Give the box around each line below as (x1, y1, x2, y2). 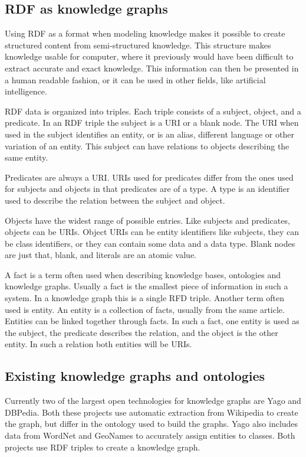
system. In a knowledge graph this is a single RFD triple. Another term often (5, 292, 284, 304)
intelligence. (5, 85, 47, 97)
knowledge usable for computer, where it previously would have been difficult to (5, 50, 294, 63)
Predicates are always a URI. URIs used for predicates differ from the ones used (5, 171, 294, 183)
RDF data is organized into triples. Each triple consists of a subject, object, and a (5, 105, 301, 117)
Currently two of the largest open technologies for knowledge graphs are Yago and (5, 394, 301, 407)
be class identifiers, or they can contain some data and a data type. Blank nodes (5, 237, 295, 249)
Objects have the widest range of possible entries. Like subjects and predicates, (5, 214, 290, 226)
